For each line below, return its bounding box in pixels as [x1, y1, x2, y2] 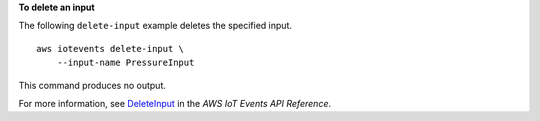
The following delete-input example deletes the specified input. [18, 20, 292, 32]
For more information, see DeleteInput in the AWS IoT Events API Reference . [18, 97, 332, 109]
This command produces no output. [18, 79, 167, 91]
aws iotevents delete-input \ [36, 43, 185, 54]
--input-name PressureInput [56, 57, 195, 69]
